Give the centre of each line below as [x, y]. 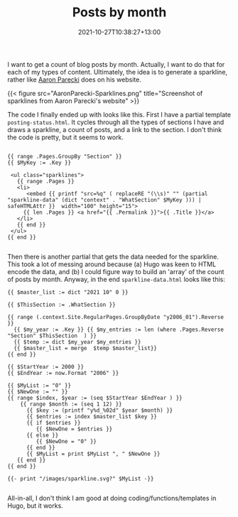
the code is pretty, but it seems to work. [66, 137]
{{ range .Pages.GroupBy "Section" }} [65, 156]
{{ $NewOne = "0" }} [66, 441]
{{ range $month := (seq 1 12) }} [71, 404]
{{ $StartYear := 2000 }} [45, 366]
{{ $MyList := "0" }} [39, 385]
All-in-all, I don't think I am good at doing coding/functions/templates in [112, 498]
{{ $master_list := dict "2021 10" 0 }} [68, 292]
